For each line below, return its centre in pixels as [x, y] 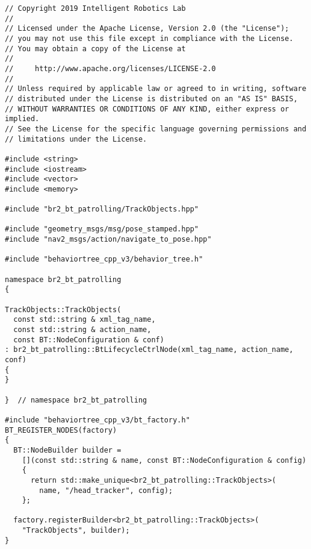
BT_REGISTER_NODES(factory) [61, 430]
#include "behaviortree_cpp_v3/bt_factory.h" [97, 420]
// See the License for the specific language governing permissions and [156, 129]
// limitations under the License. [76, 139]
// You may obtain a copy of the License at [95, 49]
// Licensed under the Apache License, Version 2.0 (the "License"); [147, 29]
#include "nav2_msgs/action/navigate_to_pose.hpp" [108, 240]
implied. [22, 119]
